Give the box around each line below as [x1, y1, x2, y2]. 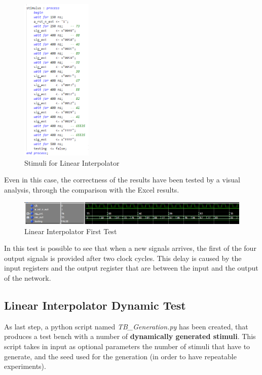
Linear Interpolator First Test [24, 226, 117, 236]
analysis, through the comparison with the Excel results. [4, 184, 179, 195]
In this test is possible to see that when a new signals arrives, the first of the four [4, 243, 256, 253]
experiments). [4, 361, 46, 371]
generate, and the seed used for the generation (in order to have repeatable [4, 351, 237, 361]
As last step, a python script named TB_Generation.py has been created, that [4, 321, 248, 331]
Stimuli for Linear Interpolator [24, 157, 120, 168]
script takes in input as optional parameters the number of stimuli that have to [4, 341, 250, 351]
